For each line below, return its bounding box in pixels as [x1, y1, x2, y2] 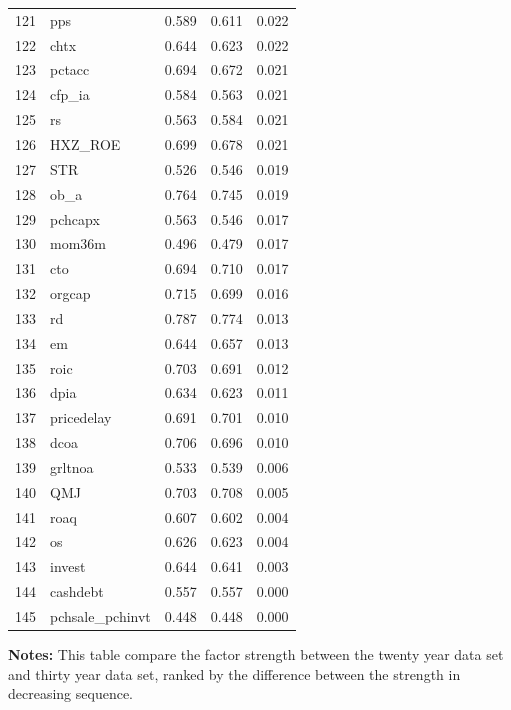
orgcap [50, 283, 91, 304]
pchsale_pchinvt [50, 606, 151, 626]
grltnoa [50, 456, 94, 477]
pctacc [50, 59, 90, 80]
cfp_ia [50, 84, 90, 105]
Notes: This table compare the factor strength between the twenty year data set [8, 644, 504, 665]
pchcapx [50, 208, 100, 229]
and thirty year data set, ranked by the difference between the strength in [8, 663, 461, 684]
